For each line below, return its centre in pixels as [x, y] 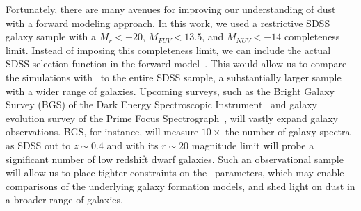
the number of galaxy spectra [288, 132]
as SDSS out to [38, 145]
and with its [133, 145]
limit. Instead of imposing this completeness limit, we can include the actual [168, 50]
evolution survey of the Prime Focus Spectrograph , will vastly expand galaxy [172, 118]
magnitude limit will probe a [253, 145]
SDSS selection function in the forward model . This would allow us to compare [176, 64]
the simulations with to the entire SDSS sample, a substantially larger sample [174, 77]
